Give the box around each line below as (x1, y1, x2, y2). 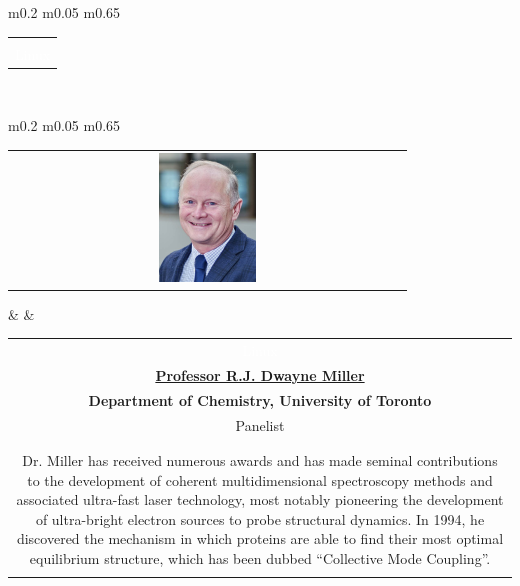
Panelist (235, 414, 285, 435)
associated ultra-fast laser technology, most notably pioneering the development (16, 489, 504, 510)
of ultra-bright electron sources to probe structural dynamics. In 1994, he (35, 508, 485, 529)
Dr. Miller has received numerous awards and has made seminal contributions (22, 449, 498, 470)
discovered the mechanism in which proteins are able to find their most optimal (16, 528, 504, 549)
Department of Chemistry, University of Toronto (88, 389, 432, 410)
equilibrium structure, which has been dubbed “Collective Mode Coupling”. (29, 547, 491, 568)
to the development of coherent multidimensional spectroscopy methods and (27, 469, 493, 490)
